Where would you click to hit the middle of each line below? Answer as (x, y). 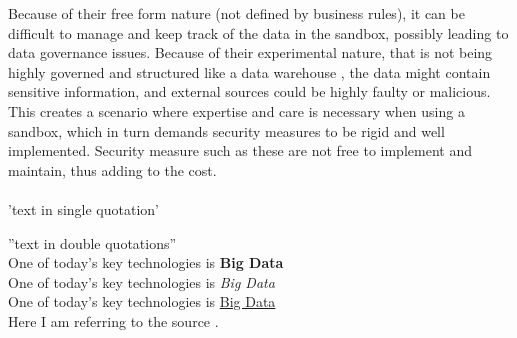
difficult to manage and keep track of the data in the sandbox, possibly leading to (258, 32)
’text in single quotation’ (83, 208)
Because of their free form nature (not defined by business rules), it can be (236, 13)
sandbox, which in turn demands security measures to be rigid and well (226, 130)
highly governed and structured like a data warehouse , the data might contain (249, 71)
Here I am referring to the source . (113, 320)
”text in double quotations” (92, 242)
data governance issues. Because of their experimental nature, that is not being (250, 52)
